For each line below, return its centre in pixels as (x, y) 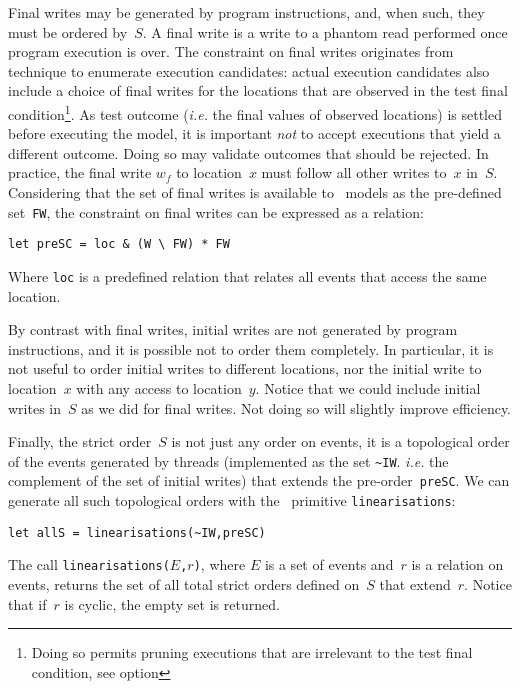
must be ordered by (68, 31)
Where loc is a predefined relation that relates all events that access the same (247, 275)
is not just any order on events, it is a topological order (340, 441)
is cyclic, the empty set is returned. (172, 603)
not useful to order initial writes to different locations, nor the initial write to (245, 368)
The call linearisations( (89, 564)
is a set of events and (329, 564)
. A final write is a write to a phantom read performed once (325, 31)
